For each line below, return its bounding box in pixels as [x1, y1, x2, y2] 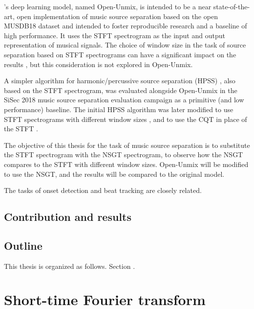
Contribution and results [4, 209, 131, 224]
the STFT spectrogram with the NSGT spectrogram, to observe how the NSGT [4, 149, 243, 160]
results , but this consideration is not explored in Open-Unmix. [4, 59, 193, 69]
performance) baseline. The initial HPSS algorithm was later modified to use [4, 104, 233, 114]
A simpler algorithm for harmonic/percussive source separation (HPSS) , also [4, 75, 235, 86]
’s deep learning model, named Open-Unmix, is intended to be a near [4, 1, 212, 11]
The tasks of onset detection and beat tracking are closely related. [4, 185, 202, 195]
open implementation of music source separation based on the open [17, 11, 218, 21]
